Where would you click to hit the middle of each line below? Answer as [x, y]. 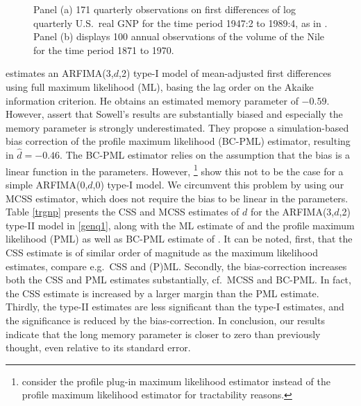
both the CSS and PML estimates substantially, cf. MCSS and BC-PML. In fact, [178, 280]
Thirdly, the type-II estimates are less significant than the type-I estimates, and [175, 307]
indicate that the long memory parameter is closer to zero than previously [163, 334]
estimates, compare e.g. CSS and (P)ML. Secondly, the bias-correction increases [176, 266]
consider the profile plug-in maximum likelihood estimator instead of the [176, 381]
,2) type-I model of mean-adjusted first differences [225, 73]
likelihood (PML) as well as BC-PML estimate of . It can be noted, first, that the [179, 239]
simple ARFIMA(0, [47, 184]
